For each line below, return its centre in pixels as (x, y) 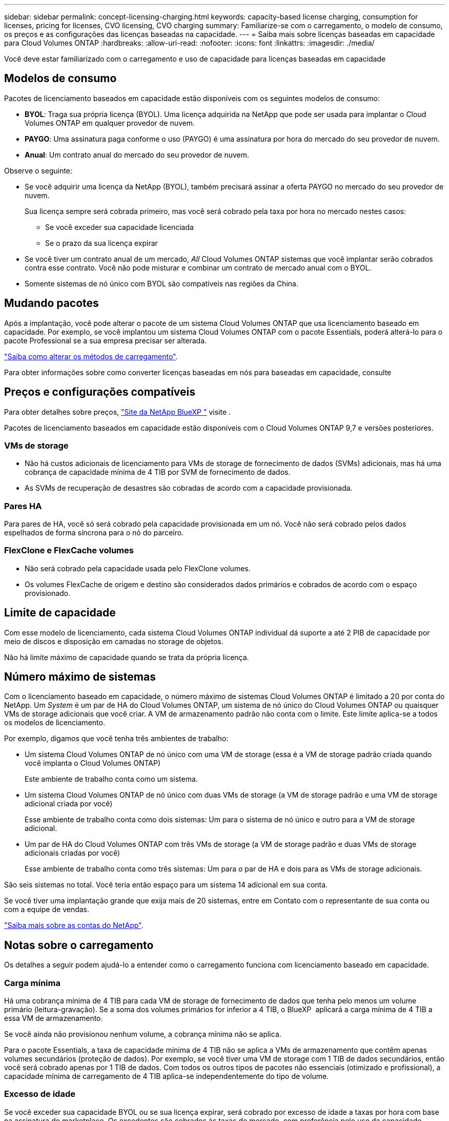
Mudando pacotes (52, 303)
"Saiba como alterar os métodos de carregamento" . (91, 356)
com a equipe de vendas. (47, 910)
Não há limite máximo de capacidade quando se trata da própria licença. (127, 657)
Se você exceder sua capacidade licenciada (119, 227)
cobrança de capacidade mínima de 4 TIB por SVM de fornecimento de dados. (158, 472)
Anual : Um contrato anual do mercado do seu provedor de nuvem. (137, 154)
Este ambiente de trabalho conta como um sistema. (111, 779)
